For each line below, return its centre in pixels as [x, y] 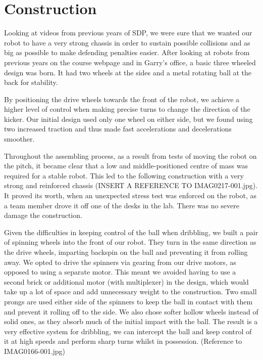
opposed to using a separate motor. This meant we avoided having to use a [120, 272]
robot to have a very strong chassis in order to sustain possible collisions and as [127, 42]
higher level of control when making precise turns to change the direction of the [127, 109]
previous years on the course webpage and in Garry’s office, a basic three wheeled [130, 62]
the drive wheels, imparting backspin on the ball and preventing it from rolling [126, 252]
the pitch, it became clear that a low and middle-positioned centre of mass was [126, 166]
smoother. [19, 139]
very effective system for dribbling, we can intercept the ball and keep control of [128, 331]
